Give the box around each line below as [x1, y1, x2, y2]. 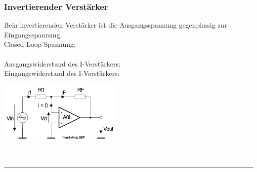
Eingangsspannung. [4, 29, 62, 39]
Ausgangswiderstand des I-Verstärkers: [4, 58, 121, 69]
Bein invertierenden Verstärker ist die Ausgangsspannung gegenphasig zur [4, 20, 227, 30]
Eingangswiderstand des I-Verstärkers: [4, 68, 120, 78]
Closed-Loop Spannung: [4, 39, 76, 49]
